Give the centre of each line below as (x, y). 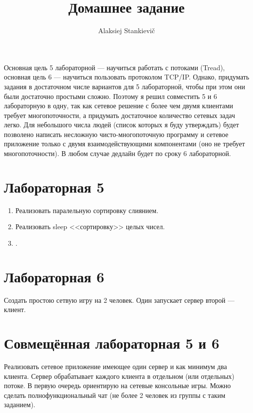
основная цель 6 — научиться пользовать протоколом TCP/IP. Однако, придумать (127, 77)
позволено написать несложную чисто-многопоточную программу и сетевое (116, 134)
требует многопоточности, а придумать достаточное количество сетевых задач (120, 115)
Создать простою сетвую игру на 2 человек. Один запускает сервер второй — (119, 300)
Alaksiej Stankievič (126, 30)
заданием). (20, 404)
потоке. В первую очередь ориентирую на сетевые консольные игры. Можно (117, 385)
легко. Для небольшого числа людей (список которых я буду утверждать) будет (122, 125)
